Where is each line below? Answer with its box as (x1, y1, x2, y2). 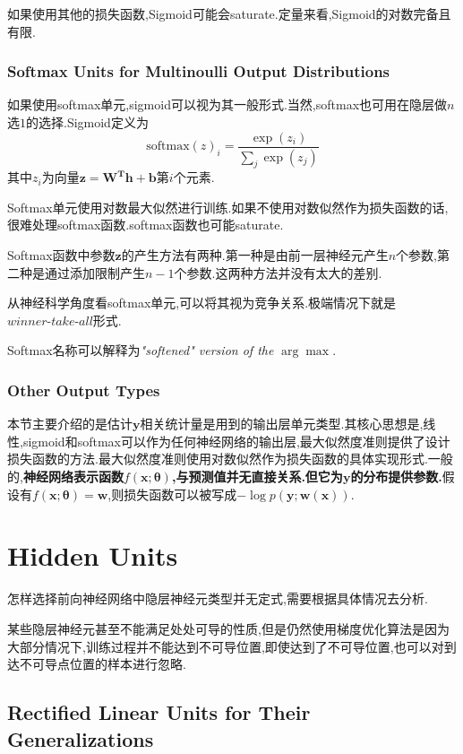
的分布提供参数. (350, 467, 442, 486)
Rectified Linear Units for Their (7, 698, 311, 726)
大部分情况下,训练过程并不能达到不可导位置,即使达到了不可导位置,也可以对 (7, 637, 444, 655)
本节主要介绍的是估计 (7, 414, 133, 433)
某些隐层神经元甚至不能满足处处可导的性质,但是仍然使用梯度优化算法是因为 (7, 619, 450, 637)
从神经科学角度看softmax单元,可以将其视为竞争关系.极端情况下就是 (7, 293, 397, 312)
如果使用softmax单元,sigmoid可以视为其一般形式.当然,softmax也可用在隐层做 (7, 95, 448, 114)
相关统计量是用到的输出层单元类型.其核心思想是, (140, 414, 424, 433)
